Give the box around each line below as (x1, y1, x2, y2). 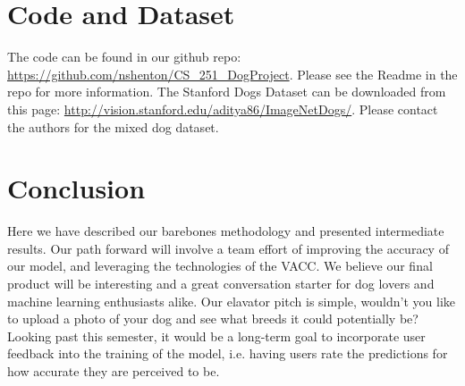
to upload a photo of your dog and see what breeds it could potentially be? (7, 309, 418, 328)
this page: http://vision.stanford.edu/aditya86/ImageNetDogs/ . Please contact (7, 99, 438, 118)
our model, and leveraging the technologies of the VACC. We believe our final (7, 256, 433, 275)
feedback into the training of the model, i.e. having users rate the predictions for (7, 344, 448, 363)
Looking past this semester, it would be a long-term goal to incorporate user (7, 326, 426, 345)
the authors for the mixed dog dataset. (7, 117, 219, 136)
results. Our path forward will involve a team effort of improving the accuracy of (7, 239, 449, 257)
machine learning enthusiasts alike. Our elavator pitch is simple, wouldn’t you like (7, 291, 456, 310)
